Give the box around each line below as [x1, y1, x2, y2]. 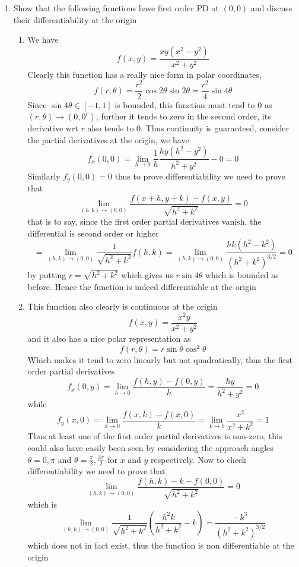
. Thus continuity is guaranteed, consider [141, 122, 290, 134]
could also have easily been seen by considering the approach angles [27, 441, 273, 453]
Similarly [27, 169, 61, 182]
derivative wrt [27, 122, 78, 134]
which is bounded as [205, 269, 279, 281]
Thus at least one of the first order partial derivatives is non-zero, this [27, 430, 282, 442]
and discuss [250, 2, 292, 14]
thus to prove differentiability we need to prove [114, 169, 285, 182]
